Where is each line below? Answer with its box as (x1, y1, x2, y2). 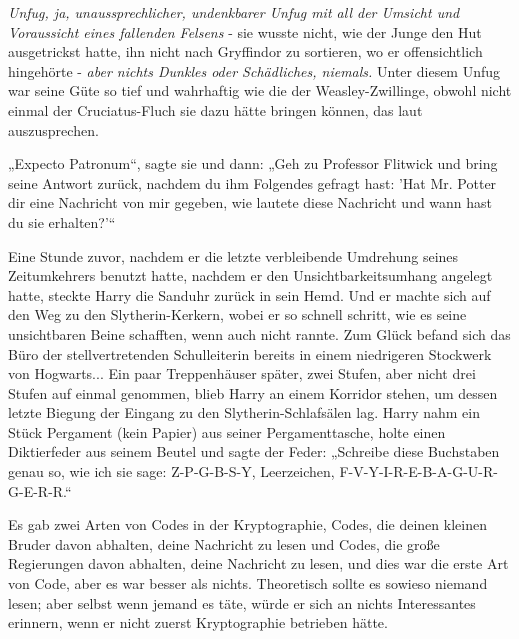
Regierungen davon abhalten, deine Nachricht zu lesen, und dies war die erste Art (8, 553, 509, 574)
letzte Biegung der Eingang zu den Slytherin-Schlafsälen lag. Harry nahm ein (8, 402, 480, 423)
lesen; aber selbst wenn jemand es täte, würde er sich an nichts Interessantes (8, 592, 476, 613)
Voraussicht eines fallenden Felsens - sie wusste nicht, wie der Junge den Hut (8, 21, 482, 42)
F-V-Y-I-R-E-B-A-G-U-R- (339, 461, 498, 482)
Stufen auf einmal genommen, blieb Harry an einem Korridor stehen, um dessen (8, 382, 498, 403)
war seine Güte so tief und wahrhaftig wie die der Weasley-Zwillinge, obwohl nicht (8, 80, 512, 101)
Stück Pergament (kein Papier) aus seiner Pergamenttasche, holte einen (8, 421, 446, 442)
